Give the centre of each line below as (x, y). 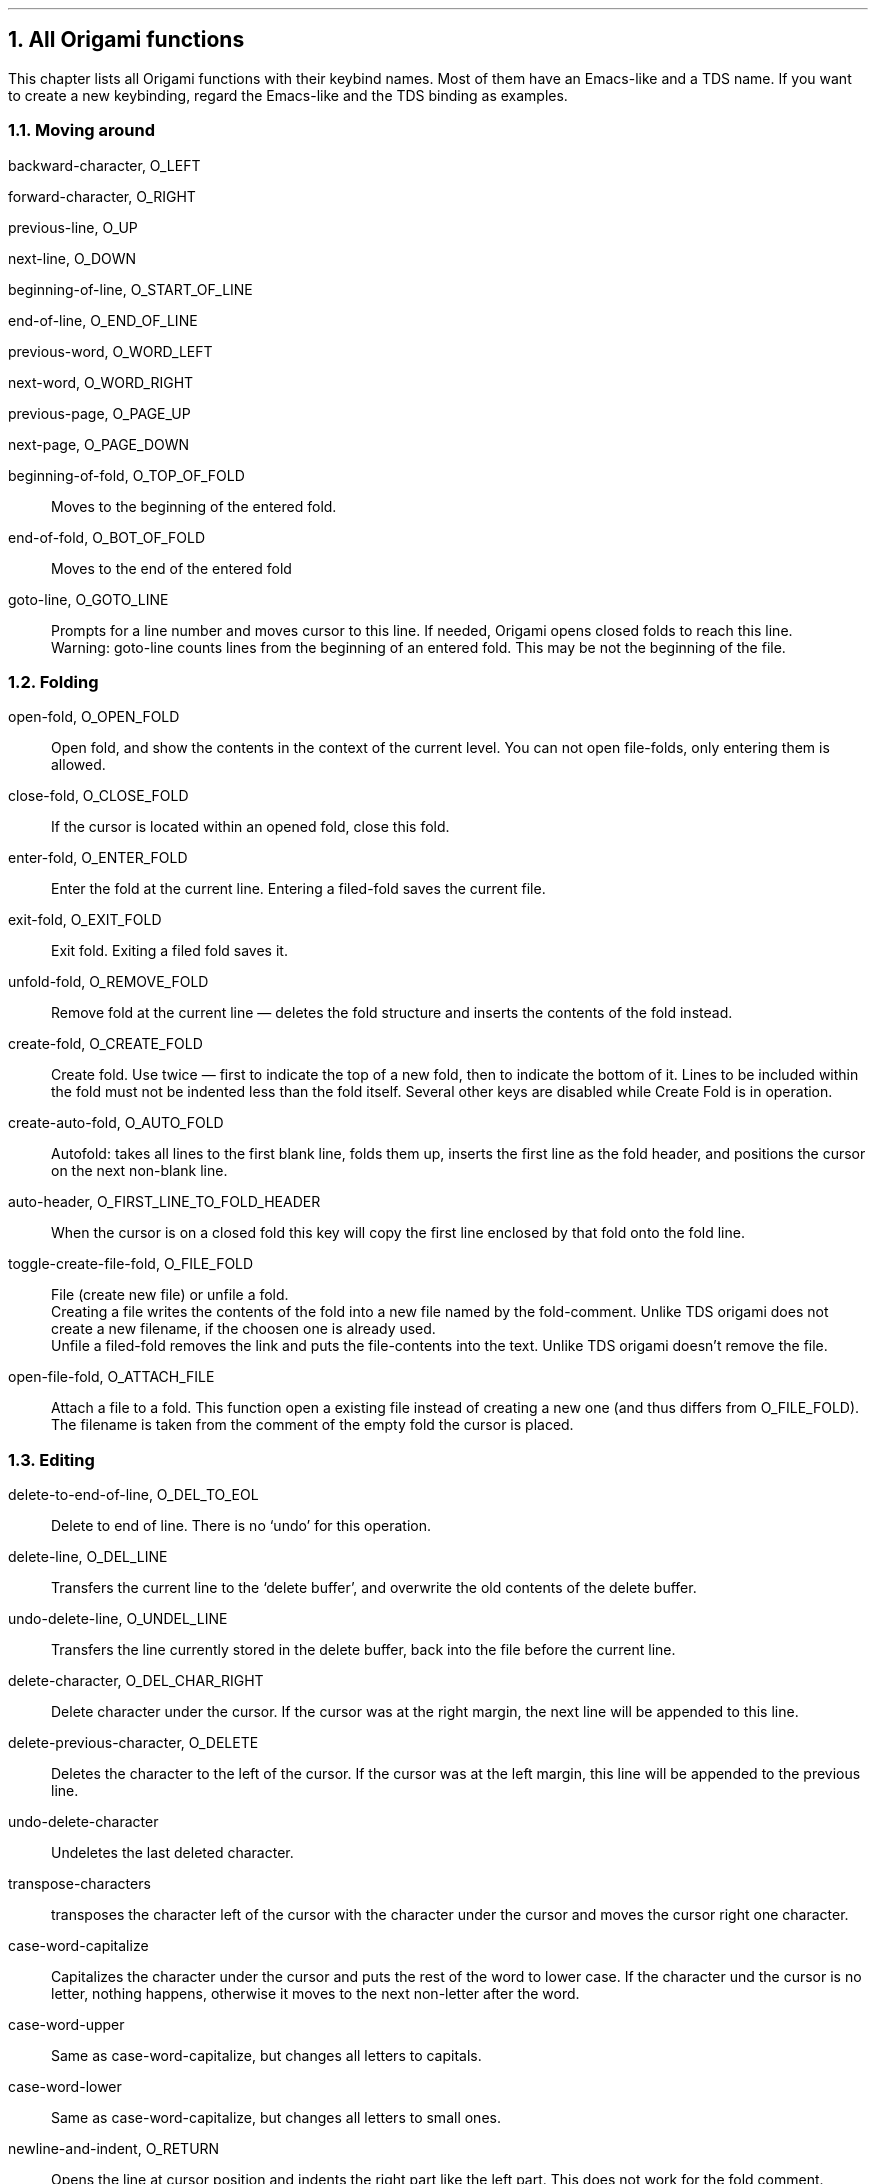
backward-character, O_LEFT (104, 165)
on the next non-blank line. (139, 1171)
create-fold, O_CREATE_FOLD (105, 1044)
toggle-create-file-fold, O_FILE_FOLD (131, 1264)
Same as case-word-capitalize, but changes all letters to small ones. (276, 2118)
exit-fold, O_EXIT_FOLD (85, 920)
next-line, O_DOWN (72, 258)
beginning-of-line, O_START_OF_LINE (130, 289)
